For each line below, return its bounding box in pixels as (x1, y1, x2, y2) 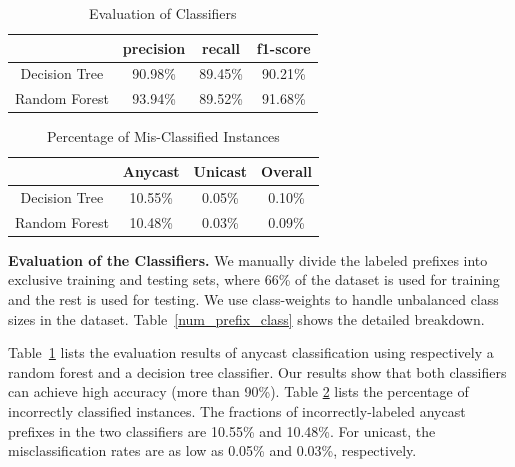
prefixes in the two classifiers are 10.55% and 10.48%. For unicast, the (8, 420, 436, 441)
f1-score (256, 37, 311, 58)
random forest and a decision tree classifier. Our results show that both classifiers (8, 361, 507, 382)
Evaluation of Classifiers (89, 3, 237, 23)
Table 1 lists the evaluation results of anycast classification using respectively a (8, 342, 494, 363)
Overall (261, 160, 312, 181)
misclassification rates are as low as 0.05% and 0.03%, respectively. (8, 440, 417, 461)
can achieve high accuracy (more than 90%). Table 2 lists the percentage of (8, 381, 469, 402)
